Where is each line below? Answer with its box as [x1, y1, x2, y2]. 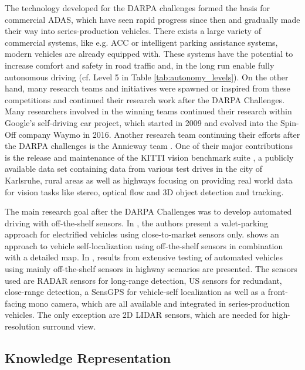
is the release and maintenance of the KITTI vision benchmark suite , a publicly [5, 151, 294, 163]
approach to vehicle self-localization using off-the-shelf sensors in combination [5, 239, 283, 252]
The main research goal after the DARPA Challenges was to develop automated [5, 205, 292, 218]
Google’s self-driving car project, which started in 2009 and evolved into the [5, 116, 278, 128]
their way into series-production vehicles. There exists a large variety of [5, 25, 261, 37]
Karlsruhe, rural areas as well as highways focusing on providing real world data [5, 174, 293, 186]
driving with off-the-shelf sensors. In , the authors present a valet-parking [5, 216, 269, 229]
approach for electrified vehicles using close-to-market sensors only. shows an [5, 228, 279, 240]
